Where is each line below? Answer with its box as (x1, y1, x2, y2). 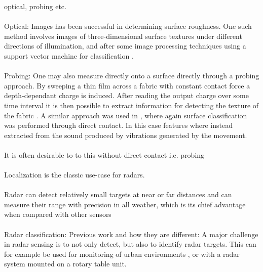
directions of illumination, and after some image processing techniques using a (4, 40, 246, 51)
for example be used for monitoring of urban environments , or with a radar (4, 248, 240, 259)
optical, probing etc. (4, 1, 66, 11)
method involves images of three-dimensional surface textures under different (4, 30, 242, 41)
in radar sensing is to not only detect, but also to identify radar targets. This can (4, 239, 256, 249)
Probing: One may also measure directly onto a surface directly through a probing (4, 70, 259, 81)
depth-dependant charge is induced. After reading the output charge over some (4, 90, 249, 101)
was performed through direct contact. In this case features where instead (4, 120, 233, 130)
